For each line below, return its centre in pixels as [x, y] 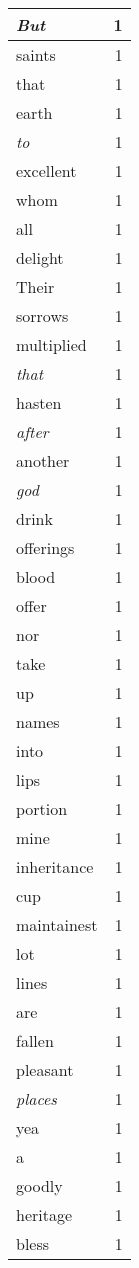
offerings [45, 547]
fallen [35, 1040]
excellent [46, 170]
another [43, 460]
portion [42, 808]
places [36, 1098]
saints [36, 54]
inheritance [55, 866]
